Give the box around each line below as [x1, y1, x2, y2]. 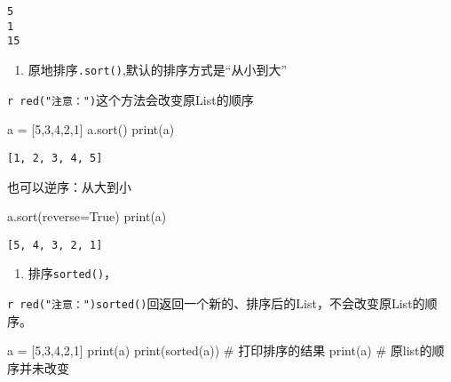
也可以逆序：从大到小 [7, 177, 131, 195]
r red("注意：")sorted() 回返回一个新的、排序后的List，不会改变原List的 [7, 294, 425, 313]
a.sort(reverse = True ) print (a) [7, 207, 167, 226]
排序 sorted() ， [28, 264, 117, 283]
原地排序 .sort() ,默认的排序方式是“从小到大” [28, 60, 288, 78]
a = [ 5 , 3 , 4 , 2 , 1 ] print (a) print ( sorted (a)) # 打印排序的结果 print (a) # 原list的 [7, 341, 432, 360]
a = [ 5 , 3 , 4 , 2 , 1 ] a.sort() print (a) [7, 120, 175, 139]
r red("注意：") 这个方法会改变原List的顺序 [7, 90, 254, 108]
